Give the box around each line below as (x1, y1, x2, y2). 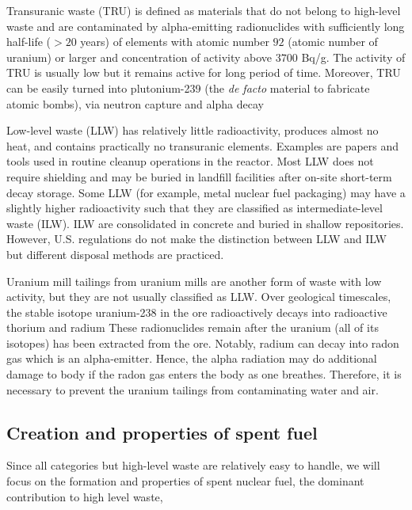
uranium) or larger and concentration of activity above (6, 48, 273, 65)
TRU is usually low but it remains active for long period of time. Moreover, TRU (6, 64, 401, 81)
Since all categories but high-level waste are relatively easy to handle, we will (6, 457, 380, 474)
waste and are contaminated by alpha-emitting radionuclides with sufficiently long (6, 17, 405, 34)
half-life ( (6, 33, 51, 50)
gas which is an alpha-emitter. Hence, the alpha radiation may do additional (6, 350, 377, 367)
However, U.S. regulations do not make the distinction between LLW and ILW (6, 230, 387, 247)
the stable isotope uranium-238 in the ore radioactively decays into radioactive (6, 303, 387, 320)
